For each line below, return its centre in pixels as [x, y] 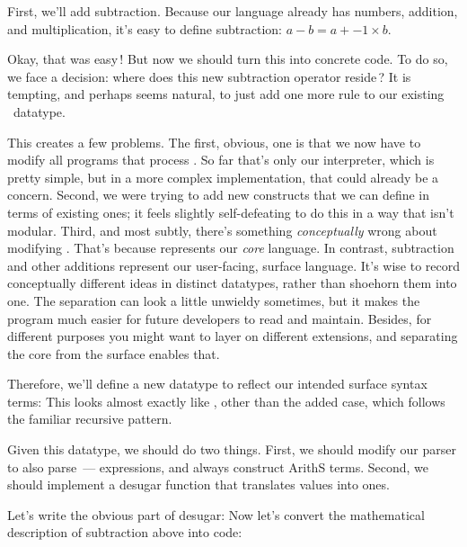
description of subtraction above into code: [125, 532]
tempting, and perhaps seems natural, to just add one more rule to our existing [226, 94]
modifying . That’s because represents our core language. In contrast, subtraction [231, 248]
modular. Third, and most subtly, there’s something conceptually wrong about [222, 230]
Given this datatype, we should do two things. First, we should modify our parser [232, 449]
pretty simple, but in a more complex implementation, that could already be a [223, 177]
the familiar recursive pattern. [90, 419]
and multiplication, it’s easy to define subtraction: [145, 28]
